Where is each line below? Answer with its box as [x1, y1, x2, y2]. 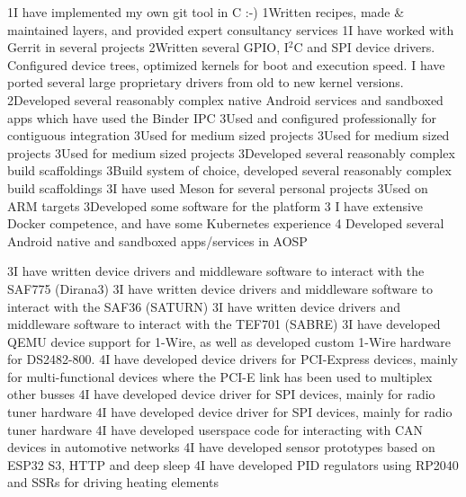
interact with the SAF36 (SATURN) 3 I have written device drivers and [7, 297, 400, 315]
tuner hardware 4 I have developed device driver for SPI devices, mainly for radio [7, 403, 453, 422]
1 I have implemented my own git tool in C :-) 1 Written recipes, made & [7, 3, 405, 21]
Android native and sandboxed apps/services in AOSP [7, 231, 308, 250]
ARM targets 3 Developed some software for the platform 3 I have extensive [7, 196, 424, 215]
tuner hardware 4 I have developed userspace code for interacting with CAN [7, 420, 423, 439]
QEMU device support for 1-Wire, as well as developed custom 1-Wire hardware [7, 332, 452, 351]
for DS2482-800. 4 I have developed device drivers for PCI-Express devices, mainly [7, 350, 458, 368]
